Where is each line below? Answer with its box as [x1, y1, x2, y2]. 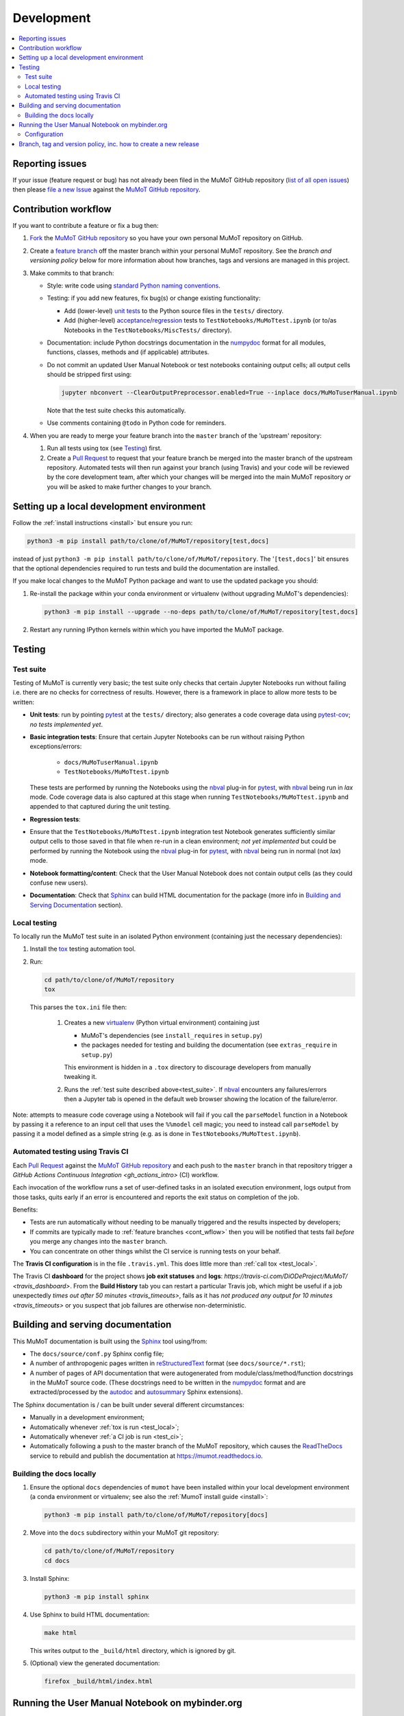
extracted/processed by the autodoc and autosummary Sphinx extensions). [29, 1388, 243, 1396]
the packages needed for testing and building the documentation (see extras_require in [81, 1041, 338, 1050]
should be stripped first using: [47, 371, 132, 379]
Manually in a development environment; [29, 1413, 145, 1422]
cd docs [44, 1557, 70, 1564]
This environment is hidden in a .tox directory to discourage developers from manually [64, 1063, 312, 1071]
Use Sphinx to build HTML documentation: [29, 1610, 150, 1619]
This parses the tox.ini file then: [29, 1003, 127, 1012]
